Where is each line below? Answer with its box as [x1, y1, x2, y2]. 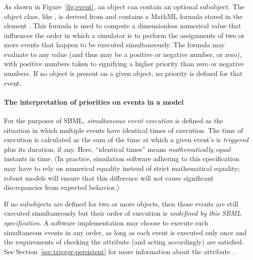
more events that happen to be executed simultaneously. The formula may [4, 39, 225, 50]
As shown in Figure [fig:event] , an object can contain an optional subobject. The [4, 1, 245, 11]
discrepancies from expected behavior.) [4, 182, 119, 192]
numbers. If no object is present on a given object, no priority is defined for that [4, 68, 243, 78]
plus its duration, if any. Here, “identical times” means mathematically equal [4, 144, 231, 154]
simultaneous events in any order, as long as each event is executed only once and [4, 227, 247, 237]
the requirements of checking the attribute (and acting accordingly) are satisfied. [4, 237, 244, 247]
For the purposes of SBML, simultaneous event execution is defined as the [4, 115, 223, 126]
